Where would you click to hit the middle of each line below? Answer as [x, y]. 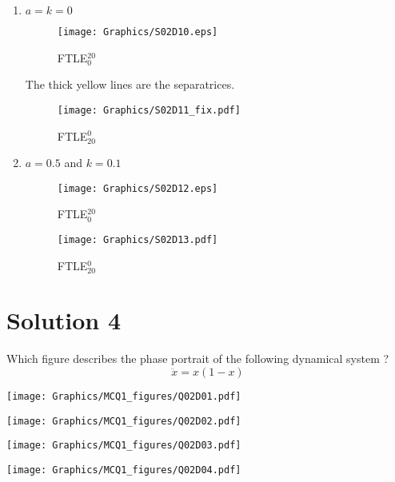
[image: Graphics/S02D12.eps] [138, 188]
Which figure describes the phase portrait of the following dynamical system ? [198, 359]
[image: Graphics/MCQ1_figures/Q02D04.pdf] [124, 470]
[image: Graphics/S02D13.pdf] [138, 239]
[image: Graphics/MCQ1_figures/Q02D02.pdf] [124, 421]
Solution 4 [64, 320]
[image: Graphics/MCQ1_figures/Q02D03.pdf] [124, 446]
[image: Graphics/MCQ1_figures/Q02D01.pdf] [124, 396]
